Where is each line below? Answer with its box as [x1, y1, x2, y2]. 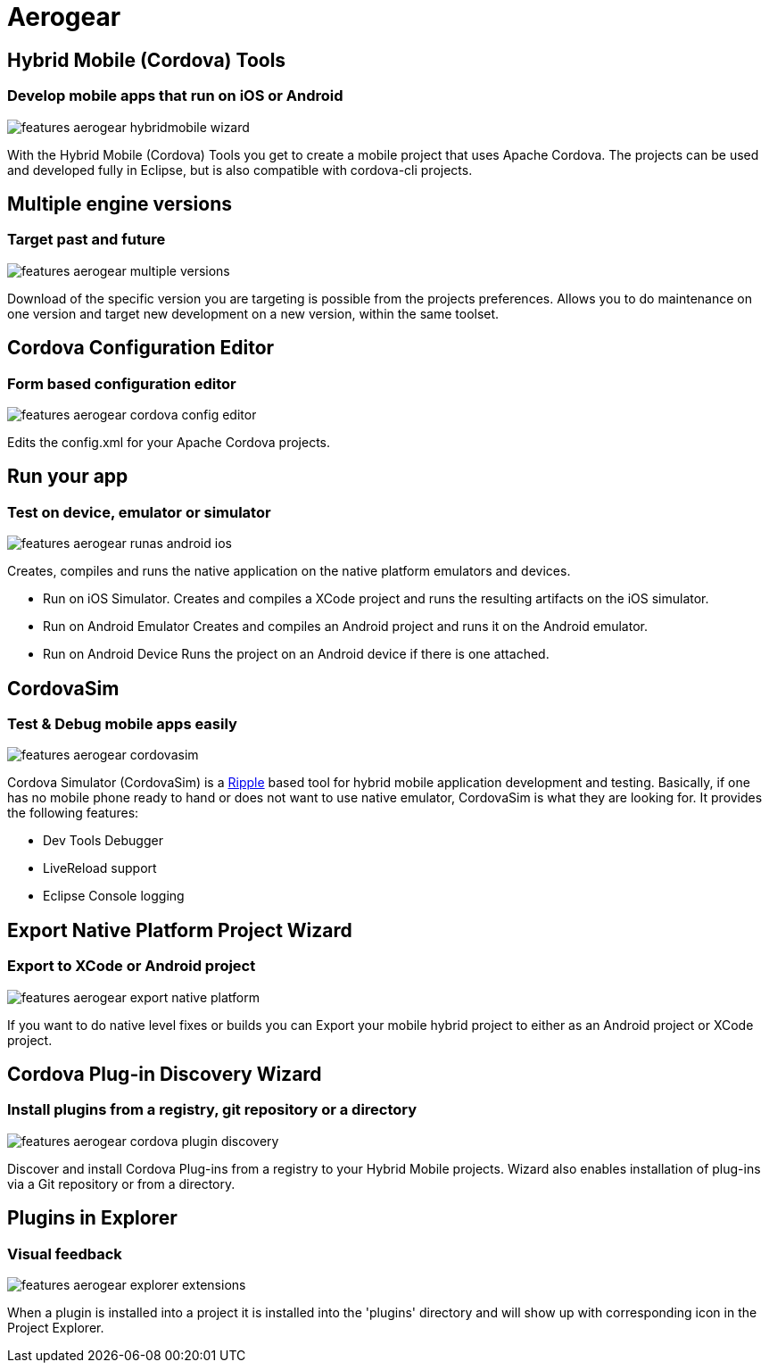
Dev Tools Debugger [43, 833, 163, 849]
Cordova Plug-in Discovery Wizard [7, 1063, 322, 1086]
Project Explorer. [7, 1320, 104, 1336]
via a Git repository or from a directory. [7, 1175, 236, 1191]
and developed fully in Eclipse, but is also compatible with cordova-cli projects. [7, 162, 473, 178]
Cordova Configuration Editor [7, 336, 275, 360]
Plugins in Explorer [7, 1207, 178, 1230]
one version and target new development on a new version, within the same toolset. [7, 305, 500, 321]
